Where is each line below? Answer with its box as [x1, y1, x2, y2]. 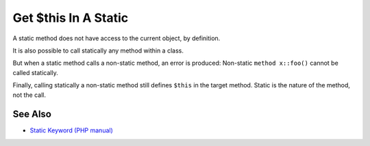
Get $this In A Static [12, 10, 129, 25]
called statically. [12, 68, 58, 76]
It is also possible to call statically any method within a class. [12, 46, 184, 55]
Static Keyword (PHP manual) [29, 126, 113, 134]
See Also [12, 108, 51, 120]
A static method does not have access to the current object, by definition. [12, 34, 221, 42]
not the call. [12, 91, 46, 99]
